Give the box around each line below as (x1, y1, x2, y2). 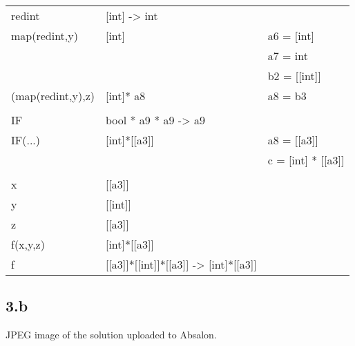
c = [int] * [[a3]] (267, 152, 345, 168)
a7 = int (267, 48, 308, 64)
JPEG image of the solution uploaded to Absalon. (6, 327, 217, 342)
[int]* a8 (105, 88, 146, 104)
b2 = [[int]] (267, 68, 321, 84)
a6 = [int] (267, 28, 314, 44)
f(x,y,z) (11, 236, 45, 252)
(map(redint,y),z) (11, 88, 95, 104)
